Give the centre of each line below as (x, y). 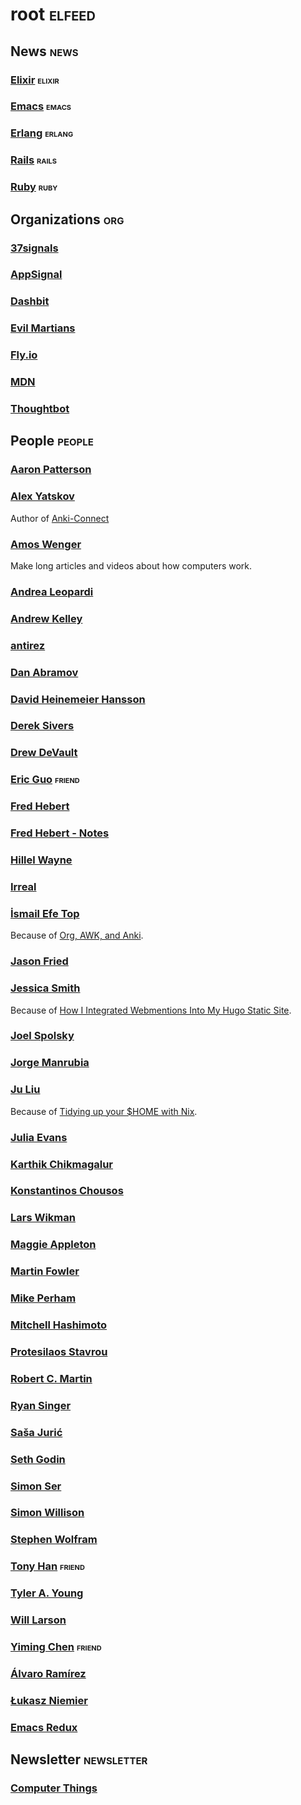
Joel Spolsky (42, 1036)
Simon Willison (47, 1513)
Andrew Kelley (46, 618)
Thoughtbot (40, 409)
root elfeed (53, 14)
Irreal (23, 886)
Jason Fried (39, 961)
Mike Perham (43, 1298)
